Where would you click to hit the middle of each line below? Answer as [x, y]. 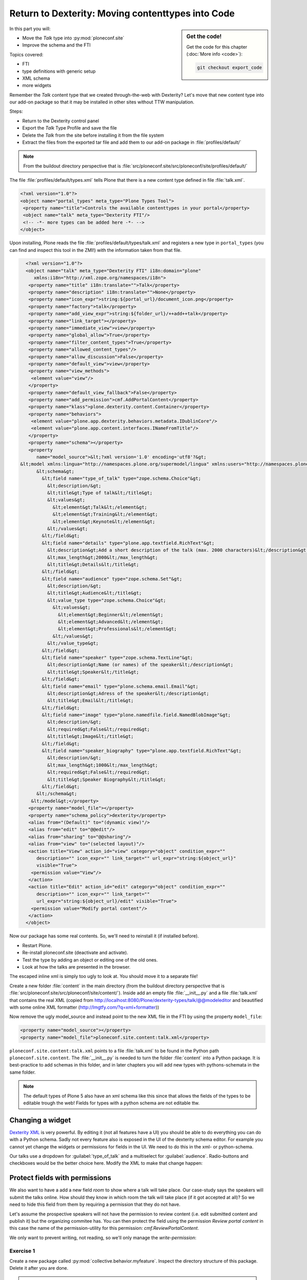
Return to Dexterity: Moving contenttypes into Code [122, 13]
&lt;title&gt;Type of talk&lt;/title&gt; [100, 493]
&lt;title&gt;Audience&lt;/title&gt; [94, 593]
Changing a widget [40, 1120]
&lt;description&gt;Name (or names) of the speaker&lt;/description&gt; [140, 665]
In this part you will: [30, 29]
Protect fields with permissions [60, 1178]
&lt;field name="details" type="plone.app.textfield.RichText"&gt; [128, 543]
